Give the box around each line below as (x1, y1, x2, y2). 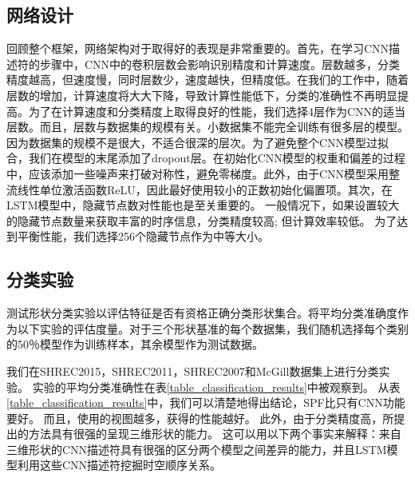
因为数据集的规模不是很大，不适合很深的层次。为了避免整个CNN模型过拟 (6, 133, 389, 150)
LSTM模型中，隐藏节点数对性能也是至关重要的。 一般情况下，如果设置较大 (6, 197, 400, 213)
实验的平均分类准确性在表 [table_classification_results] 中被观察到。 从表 (32, 378, 401, 395)
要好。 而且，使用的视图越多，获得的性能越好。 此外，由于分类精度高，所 (6, 409, 394, 426)
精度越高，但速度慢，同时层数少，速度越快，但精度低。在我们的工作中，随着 (6, 71, 409, 88)
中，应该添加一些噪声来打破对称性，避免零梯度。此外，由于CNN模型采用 (6, 165, 389, 181)
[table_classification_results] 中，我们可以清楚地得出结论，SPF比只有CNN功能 (6, 394, 405, 411)
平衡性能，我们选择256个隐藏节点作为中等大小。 (17, 228, 269, 245)
